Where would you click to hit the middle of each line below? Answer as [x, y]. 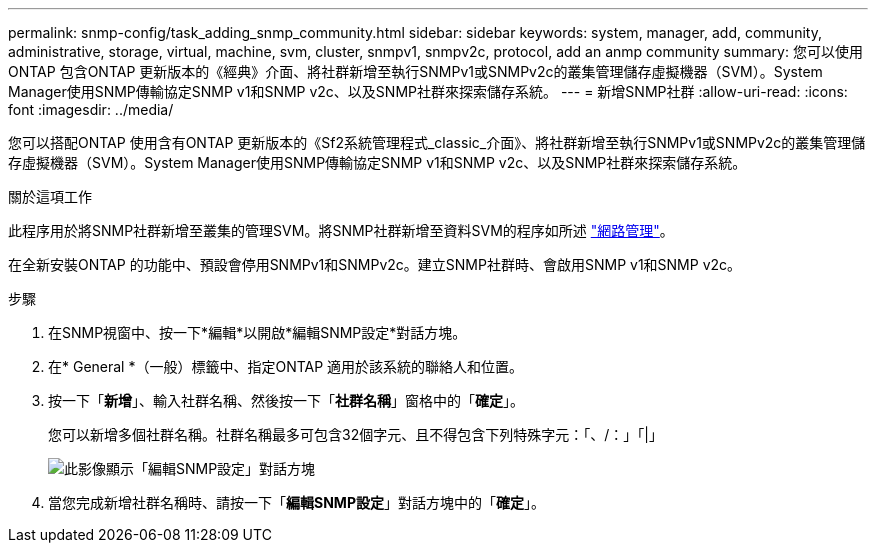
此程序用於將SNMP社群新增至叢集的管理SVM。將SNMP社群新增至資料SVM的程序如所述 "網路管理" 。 [341, 230]
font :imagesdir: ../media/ [91, 109]
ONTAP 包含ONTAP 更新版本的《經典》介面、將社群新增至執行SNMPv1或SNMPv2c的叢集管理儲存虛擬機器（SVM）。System [415, 71]
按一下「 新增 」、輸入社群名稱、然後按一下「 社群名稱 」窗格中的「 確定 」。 [286, 400]
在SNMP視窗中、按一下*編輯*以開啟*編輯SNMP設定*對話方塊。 [257, 332]
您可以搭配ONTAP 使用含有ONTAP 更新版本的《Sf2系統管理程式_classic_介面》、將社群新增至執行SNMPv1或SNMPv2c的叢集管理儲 [437, 142]
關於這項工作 [50, 196]
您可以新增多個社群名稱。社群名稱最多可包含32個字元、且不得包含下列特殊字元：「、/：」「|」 [355, 434]
